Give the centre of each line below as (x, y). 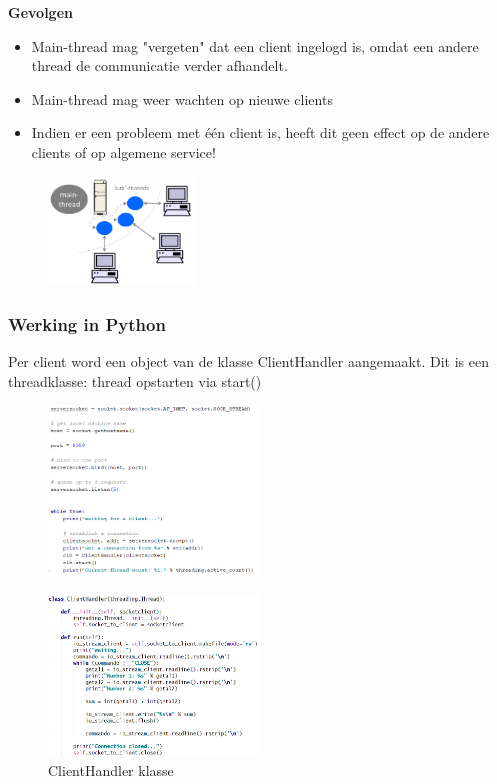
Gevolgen (40, 12)
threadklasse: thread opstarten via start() (135, 380)
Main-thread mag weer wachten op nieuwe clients (182, 98)
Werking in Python (87, 323)
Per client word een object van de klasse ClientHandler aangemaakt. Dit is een (248, 361)
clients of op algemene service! (123, 151)
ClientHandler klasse (111, 769)
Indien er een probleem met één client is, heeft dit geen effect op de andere (260, 132)
